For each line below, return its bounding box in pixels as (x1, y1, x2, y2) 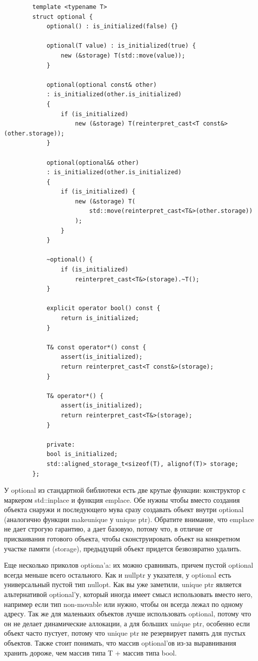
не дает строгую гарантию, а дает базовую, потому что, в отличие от (4, 524, 213, 534)
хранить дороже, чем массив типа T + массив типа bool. (4, 647, 177, 658)
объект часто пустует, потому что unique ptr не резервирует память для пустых (4, 628, 246, 638)
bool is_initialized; (46, 451, 118, 458)
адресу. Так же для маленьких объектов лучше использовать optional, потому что (4, 608, 251, 619)
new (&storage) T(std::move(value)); (61, 52, 186, 59)
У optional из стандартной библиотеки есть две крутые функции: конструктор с (4, 485, 246, 495)
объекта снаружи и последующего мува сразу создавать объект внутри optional (4, 504, 244, 515)
